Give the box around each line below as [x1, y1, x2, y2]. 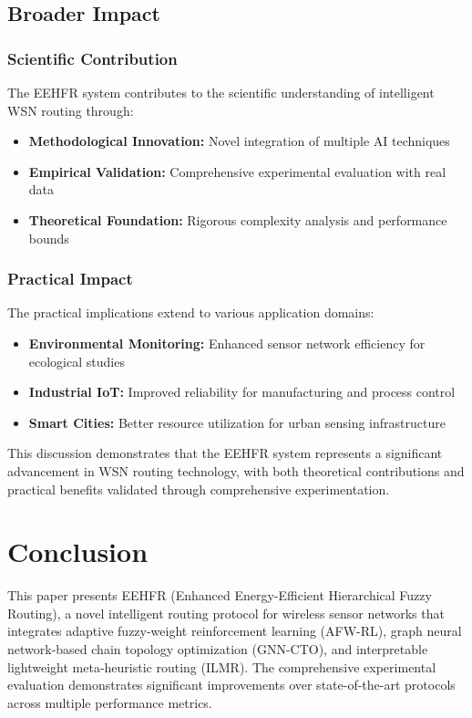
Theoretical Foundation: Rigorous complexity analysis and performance [28, 210, 447, 229]
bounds [28, 228, 69, 247]
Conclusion [7, 533, 149, 570]
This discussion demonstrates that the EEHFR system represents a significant [7, 443, 443, 463]
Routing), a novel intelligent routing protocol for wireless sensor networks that [7, 603, 445, 622]
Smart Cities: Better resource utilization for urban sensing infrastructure [28, 412, 446, 432]
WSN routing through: [7, 100, 134, 120]
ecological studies [28, 351, 125, 370]
